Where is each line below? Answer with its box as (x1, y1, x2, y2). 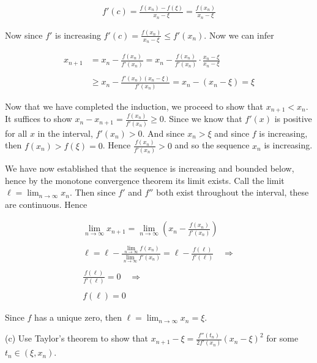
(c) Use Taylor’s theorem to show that (5, 332, 148, 345)
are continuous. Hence (5, 197, 88, 210)
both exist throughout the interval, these (156, 186, 309, 199)
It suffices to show (5, 112, 72, 125)
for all (5, 126, 28, 139)
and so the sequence (174, 139, 250, 151)
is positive (274, 112, 312, 125)
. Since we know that (163, 112, 242, 125)
